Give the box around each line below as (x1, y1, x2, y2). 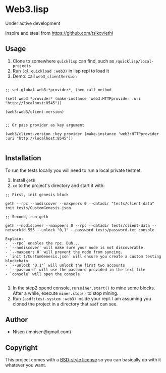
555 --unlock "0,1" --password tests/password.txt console (27, 227, 155, 232)
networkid (5, 227, 26, 232)
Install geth (12, 177, 36, 183)
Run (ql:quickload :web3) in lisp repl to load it (12, 68, 109, 74)
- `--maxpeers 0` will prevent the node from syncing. (5, 250, 123, 255)
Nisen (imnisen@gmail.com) (12, 329, 72, 335)
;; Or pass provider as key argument (5, 122, 85, 128)
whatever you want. (5, 362, 46, 368)
